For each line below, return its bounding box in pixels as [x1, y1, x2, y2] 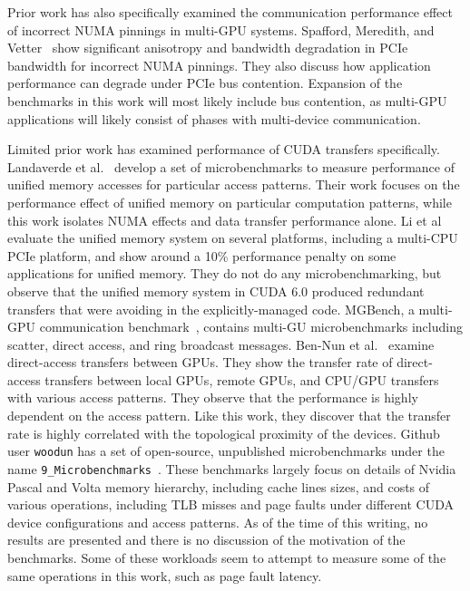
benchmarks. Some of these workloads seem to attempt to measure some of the [7, 547, 446, 567]
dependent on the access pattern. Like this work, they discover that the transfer [7, 406, 451, 425]
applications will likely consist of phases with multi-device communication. [7, 109, 421, 128]
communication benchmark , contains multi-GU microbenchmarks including [39, 317, 463, 336]
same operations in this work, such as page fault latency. [7, 566, 322, 585]
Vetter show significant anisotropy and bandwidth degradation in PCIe [7, 38, 408, 57]
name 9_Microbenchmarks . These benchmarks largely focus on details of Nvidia [7, 459, 456, 478]
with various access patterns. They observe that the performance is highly [7, 388, 418, 407]
